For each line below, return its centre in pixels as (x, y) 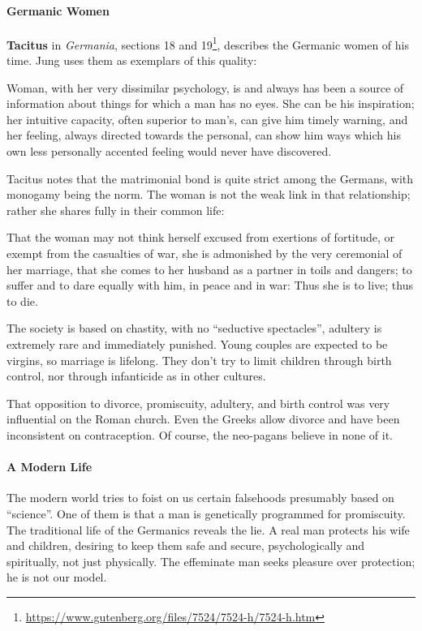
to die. (22, 300)
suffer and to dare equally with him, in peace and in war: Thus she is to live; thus (210, 285)
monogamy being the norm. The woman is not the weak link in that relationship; (209, 194)
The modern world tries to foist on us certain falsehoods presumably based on (200, 498)
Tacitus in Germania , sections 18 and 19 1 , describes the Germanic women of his (208, 43)
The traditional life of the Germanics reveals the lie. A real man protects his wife (208, 529)
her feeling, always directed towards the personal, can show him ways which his (204, 135)
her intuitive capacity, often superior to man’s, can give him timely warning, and (207, 119)
